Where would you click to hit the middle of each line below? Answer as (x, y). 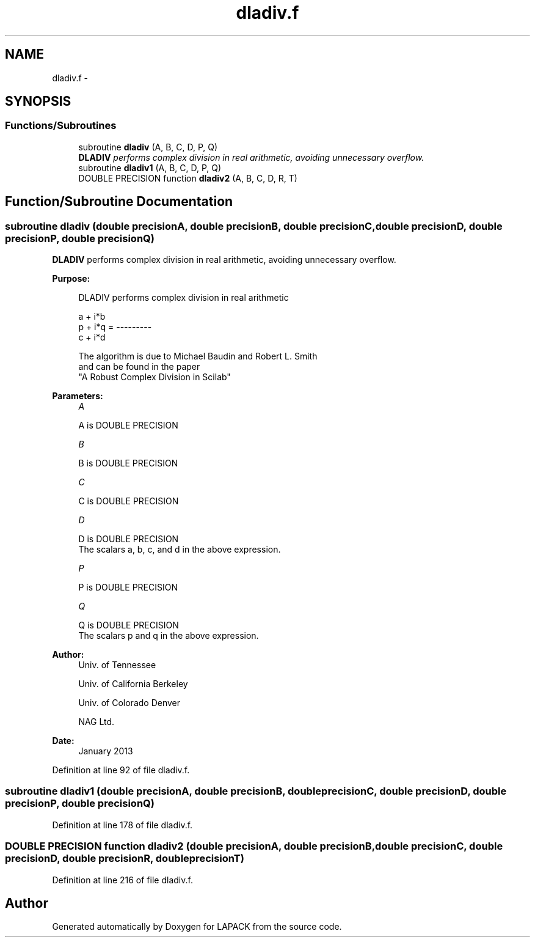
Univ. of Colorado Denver (129, 703)
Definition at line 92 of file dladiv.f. (121, 770)
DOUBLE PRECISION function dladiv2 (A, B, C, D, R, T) (188, 178)
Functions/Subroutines (61, 126)
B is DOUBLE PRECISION (128, 463)
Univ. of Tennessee (117, 665)
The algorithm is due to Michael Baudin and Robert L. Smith (198, 356)
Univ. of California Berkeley (133, 684)
